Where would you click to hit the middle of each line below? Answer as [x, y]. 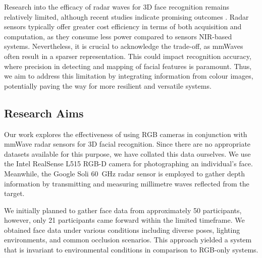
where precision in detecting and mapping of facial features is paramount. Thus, [128, 66]
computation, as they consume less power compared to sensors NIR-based [118, 36]
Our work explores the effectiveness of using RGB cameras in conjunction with [126, 134]
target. [14, 193]
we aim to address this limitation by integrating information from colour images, [129, 76]
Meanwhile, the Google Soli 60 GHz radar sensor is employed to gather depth [124, 173]
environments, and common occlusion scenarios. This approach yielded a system [128, 240]
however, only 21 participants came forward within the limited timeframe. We [124, 220]
